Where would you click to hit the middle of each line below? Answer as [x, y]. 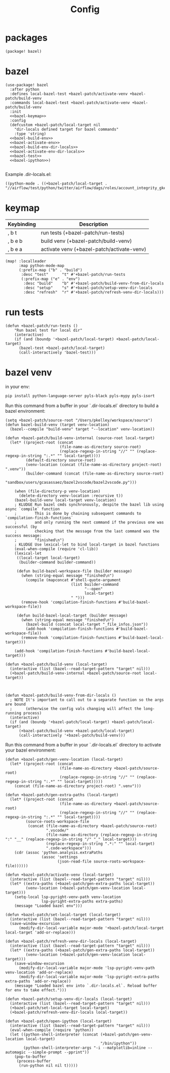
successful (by [21, 527]
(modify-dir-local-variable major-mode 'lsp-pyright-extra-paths [89, 977]
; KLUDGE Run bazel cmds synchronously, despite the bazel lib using [89, 505]
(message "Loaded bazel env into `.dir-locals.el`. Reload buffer [86, 986]
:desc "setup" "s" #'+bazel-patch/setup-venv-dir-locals [88, 288]
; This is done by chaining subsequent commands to [78, 513]
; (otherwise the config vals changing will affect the [76, 708]
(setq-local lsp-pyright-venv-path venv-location [68, 897]
